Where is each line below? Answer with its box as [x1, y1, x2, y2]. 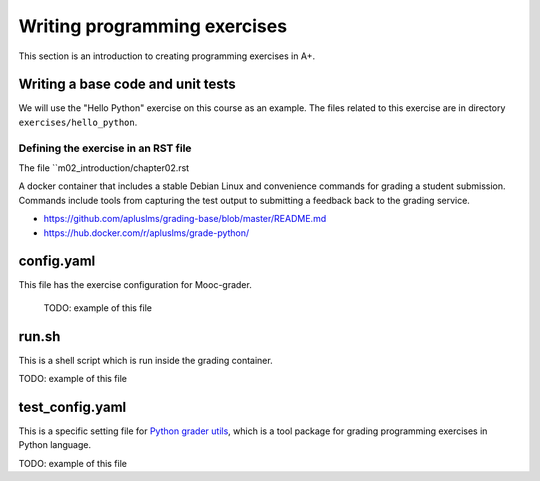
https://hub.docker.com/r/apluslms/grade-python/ [43, 226, 250, 239]
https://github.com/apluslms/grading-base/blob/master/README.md [43, 213, 327, 225]
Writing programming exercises [18, 15, 288, 37]
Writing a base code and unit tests [18, 76, 237, 93]
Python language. [18, 439, 92, 451]
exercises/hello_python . [18, 116, 138, 128]
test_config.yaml [18, 398, 127, 415]
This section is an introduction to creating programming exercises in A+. [18, 50, 315, 62]
